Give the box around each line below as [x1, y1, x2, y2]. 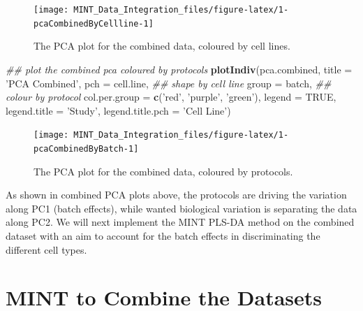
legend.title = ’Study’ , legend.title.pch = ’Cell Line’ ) [6, 103, 231, 117]
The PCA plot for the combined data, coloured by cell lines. [34, 38, 290, 53]
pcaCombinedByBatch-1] [34, 143, 139, 154]
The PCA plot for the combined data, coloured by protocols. [34, 164, 293, 178]
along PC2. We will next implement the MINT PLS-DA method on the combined [6, 215, 355, 229]
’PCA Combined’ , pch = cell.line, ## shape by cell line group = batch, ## [6, 75, 332, 90]
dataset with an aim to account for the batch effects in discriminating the [6, 228, 320, 243]
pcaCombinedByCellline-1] [34, 18, 154, 29]
